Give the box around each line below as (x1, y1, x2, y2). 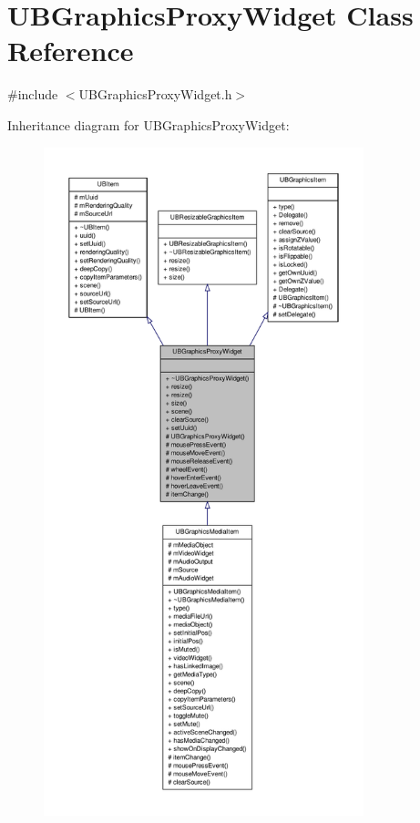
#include (7, 85, 58, 104)
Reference (7, 32, 134, 69)
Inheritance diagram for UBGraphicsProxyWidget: (7, 115, 290, 134)
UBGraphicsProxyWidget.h (78, 85, 232, 104)
